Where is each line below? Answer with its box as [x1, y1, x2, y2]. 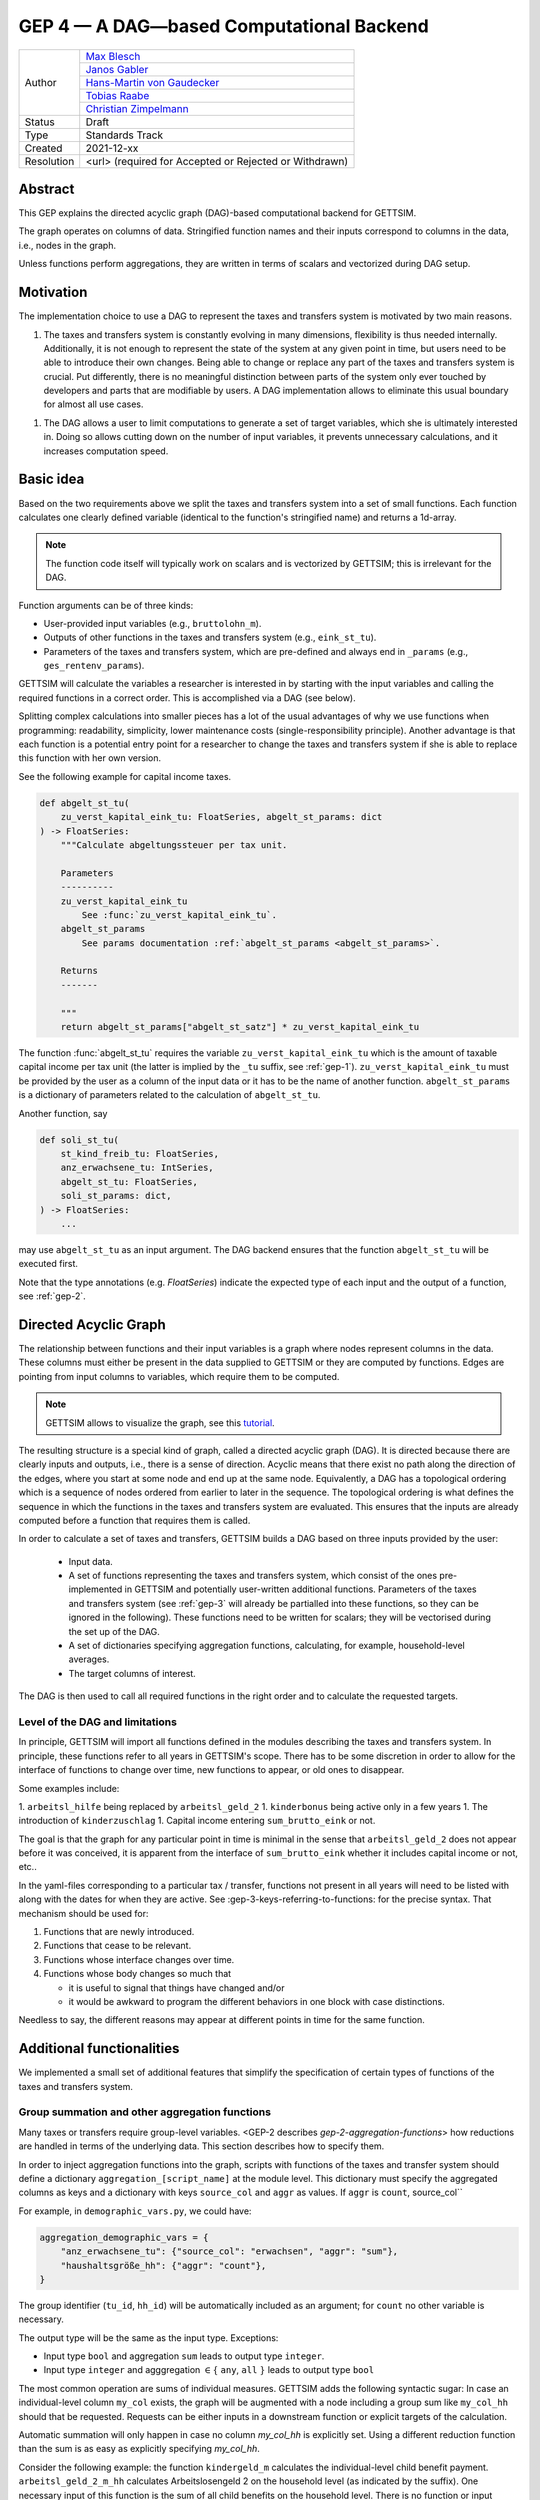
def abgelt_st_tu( [39, 797, 130, 809]
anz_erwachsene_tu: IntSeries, [60, 1162, 214, 1174]
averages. [68, 1653, 110, 1665]
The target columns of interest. [68, 1667, 197, 1679]
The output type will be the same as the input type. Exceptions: [18, 2331, 279, 2344]
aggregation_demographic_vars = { [39, 2231, 209, 2243]
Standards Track [85, 128, 164, 142]
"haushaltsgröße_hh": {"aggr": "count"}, [60, 2260, 267, 2271]
